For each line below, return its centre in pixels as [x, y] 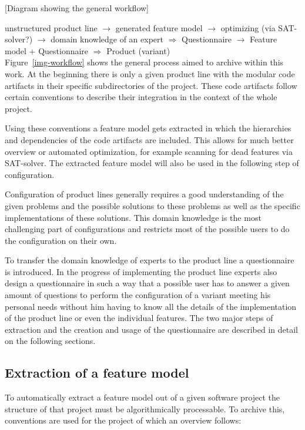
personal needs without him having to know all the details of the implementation [151, 306]
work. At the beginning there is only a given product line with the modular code [150, 73]
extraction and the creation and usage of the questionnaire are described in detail [151, 329]
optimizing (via [248, 27]
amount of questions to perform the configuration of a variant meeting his [138, 295]
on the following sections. [50, 341]
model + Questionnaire [47, 50]
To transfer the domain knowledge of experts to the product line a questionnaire [150, 260]
